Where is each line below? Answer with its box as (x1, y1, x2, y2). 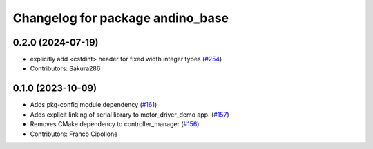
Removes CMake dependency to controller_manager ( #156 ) (30, 120, 200, 128)
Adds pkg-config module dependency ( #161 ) (30, 101, 157, 109)
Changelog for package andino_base (12, 10, 229, 26)
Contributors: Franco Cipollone (30, 130, 118, 138)
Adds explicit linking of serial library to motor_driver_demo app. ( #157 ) (30, 110, 229, 119)
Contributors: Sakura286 (30, 64, 101, 72)
